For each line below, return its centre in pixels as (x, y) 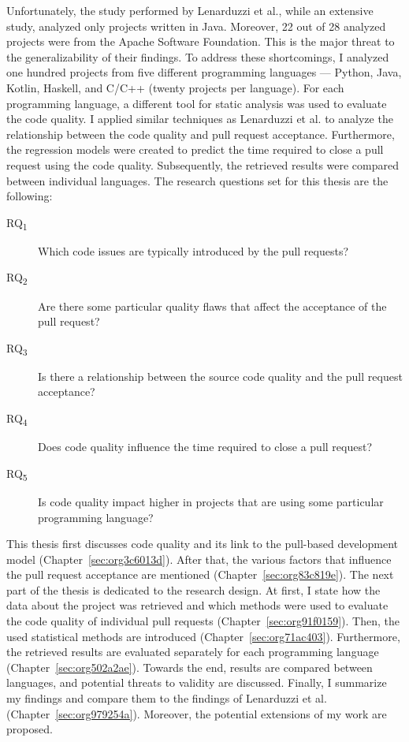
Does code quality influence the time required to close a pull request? (205, 447)
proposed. (30, 729)
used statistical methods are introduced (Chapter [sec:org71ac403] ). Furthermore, (203, 636)
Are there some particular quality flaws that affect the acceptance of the (212, 306)
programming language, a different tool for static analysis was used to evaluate (197, 103)
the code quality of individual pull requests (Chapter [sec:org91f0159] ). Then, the (203, 621)
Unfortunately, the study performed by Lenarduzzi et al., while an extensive (190, 10)
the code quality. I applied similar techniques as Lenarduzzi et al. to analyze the (200, 119)
